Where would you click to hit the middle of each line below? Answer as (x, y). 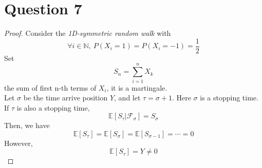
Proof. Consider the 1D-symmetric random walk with (88, 33)
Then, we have (27, 125)
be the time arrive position (65, 98)
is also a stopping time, (53, 107)
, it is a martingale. (137, 87)
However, (18, 143)
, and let (127, 98)
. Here (181, 98)
